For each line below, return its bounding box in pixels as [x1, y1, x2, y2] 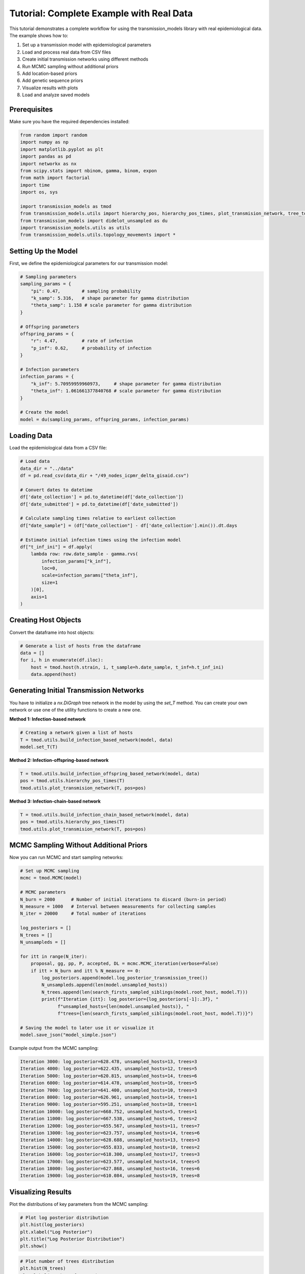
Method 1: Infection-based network [9, 716, 86, 722]
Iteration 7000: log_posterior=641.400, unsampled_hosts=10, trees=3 [20, 1087, 197, 1093]
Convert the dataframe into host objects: [9, 629, 95, 635]
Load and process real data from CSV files [22, 49, 111, 55]
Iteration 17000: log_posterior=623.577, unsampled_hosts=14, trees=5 [20, 1158, 200, 1164]
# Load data [20, 459, 50, 464]
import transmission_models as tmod [20, 203, 112, 209]
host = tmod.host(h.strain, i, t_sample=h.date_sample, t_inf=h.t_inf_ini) [30, 664, 224, 670]
